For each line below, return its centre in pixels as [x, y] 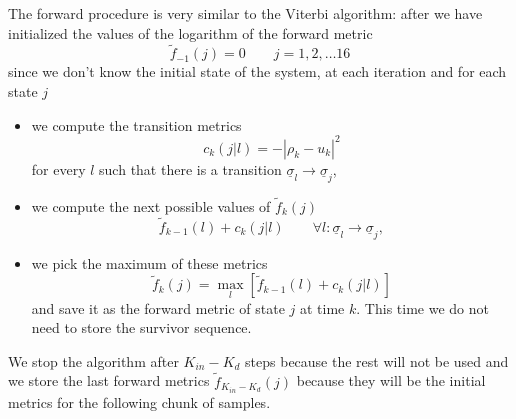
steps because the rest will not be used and [377, 360]
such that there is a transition [190, 168]
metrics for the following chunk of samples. [139, 401]
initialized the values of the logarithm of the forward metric [190, 32]
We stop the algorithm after [93, 360]
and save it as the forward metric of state [158, 307]
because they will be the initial [391, 380]
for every [58, 168]
